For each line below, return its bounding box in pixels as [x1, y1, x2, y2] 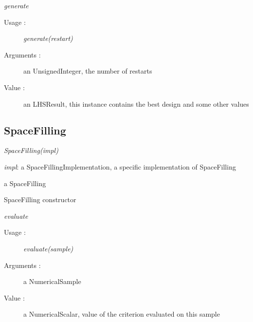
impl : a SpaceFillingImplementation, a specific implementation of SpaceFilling [4, 161, 236, 171]
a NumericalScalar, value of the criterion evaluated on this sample [23, 309, 220, 319]
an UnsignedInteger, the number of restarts [23, 66, 152, 76]
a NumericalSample [23, 276, 81, 286]
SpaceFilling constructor [4, 194, 76, 205]
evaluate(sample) [23, 243, 73, 253]
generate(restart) [23, 33, 73, 43]
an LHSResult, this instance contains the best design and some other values [23, 98, 249, 109]
